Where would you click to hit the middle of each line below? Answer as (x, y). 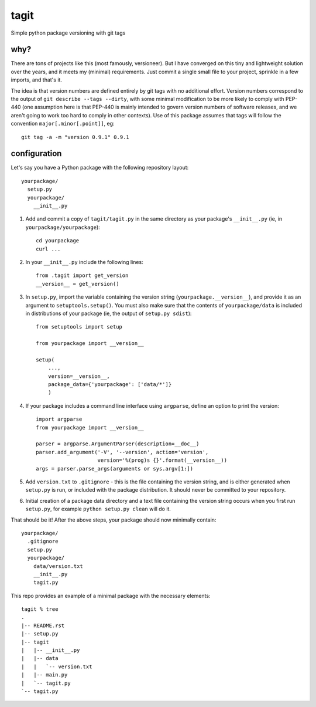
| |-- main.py (44, 675)
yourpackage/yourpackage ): (63, 227)
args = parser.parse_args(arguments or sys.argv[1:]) (114, 468)
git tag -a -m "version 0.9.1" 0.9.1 (75, 137)
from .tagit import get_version (82, 275)
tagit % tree (40, 609)
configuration (36, 153)
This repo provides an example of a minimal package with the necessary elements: (111, 596)
